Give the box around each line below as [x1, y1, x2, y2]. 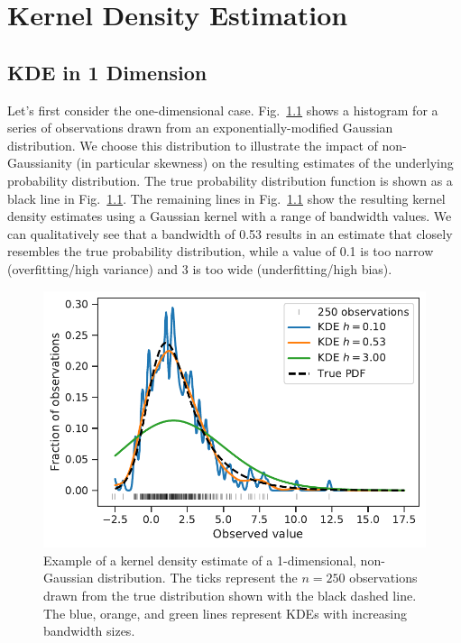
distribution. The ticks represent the [97, 568, 298, 587]
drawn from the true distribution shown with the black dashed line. [43, 586, 417, 604]
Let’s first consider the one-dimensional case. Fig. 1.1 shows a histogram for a [7, 100, 438, 119]
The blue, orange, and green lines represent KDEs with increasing [43, 603, 408, 622]
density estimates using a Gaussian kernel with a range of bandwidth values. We [7, 207, 452, 225]
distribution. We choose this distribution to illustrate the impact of [7, 135, 378, 154]
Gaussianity [7, 153, 72, 172]
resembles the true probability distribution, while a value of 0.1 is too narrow [7, 242, 434, 261]
